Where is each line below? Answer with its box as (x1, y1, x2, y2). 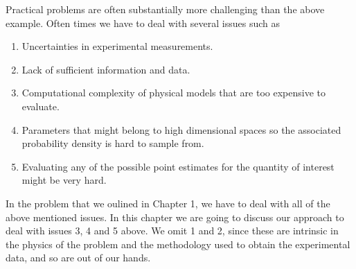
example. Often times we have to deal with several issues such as (6, 15, 280, 30)
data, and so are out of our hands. (6, 250, 151, 265)
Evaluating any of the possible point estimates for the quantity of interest (21, 159, 335, 173)
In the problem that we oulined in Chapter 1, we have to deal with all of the (6, 196, 330, 210)
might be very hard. (21, 173, 107, 187)
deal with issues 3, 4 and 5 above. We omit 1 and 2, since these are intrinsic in (6, 223, 339, 238)
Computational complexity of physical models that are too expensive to (21, 85, 326, 100)
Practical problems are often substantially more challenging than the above (6, 2, 325, 16)
